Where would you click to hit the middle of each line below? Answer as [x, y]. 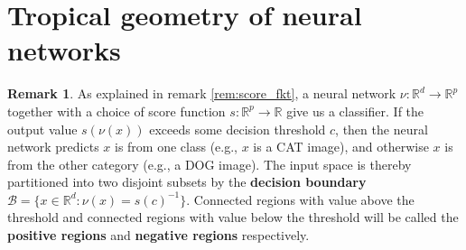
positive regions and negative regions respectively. [158, 235]
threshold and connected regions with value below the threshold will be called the [233, 217]
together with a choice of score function [116, 111]
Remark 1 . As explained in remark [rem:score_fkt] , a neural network [202, 93]
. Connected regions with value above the [300, 199]
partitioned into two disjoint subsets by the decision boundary [187, 182]
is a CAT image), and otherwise [341, 147]
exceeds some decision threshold [238, 129]
